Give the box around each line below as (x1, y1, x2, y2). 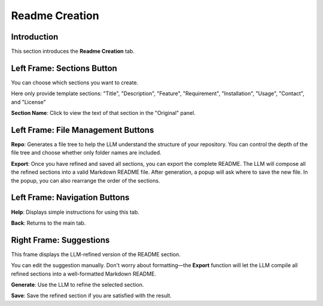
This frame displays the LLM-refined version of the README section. (11, 250, 181, 257)
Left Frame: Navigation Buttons (11, 192, 130, 203)
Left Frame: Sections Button (11, 63, 118, 73)
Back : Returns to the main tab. (11, 219, 86, 226)
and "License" (11, 98, 46, 105)
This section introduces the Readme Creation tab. (11, 48, 135, 55)
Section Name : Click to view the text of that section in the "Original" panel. (11, 110, 196, 117)
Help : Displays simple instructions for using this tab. (11, 208, 140, 216)
